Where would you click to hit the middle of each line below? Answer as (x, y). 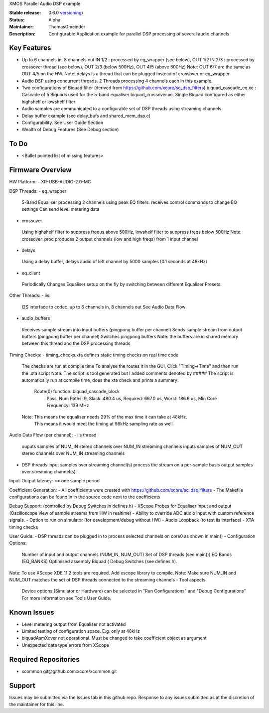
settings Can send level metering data (61, 209)
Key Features (30, 48)
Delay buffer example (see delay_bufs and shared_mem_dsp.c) (86, 116)
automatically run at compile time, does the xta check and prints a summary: (100, 380)
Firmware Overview (40, 170)
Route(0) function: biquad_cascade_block (77, 392)
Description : (22, 34)
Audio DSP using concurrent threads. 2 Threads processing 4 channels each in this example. (117, 81)
